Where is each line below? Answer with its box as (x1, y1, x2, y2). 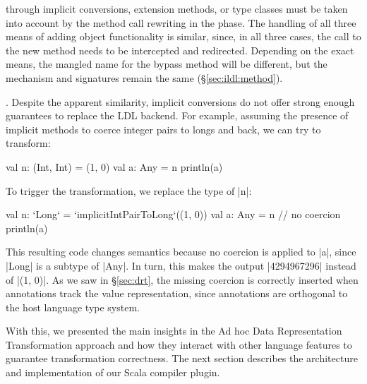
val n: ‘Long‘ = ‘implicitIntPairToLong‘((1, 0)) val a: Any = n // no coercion (6, 207, 341, 222)
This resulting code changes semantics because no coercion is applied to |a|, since (6, 244, 356, 259)
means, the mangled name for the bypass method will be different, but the (6, 56, 327, 71)
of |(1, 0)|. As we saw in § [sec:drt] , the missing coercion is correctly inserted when (6, 272, 359, 287)
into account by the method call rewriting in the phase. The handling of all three (6, 15, 356, 30)
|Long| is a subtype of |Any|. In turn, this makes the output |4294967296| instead (6, 258, 356, 272)
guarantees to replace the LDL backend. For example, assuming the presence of (6, 108, 349, 123)
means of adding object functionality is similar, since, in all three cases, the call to (6, 29, 361, 44)
